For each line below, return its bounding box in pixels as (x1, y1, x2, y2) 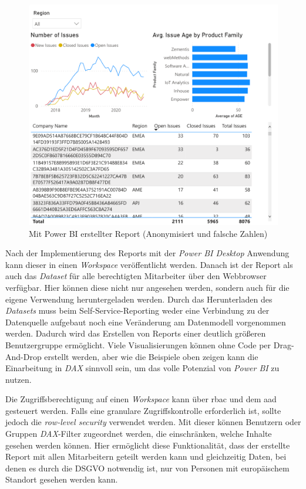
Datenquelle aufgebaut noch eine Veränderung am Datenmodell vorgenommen (5, 315, 286, 328)
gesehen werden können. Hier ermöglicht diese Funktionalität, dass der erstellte (5, 439, 290, 451)
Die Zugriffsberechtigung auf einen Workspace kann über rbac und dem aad (5, 393, 277, 405)
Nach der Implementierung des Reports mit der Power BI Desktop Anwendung (5, 247, 290, 259)
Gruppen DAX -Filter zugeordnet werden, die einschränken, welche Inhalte (5, 427, 272, 440)
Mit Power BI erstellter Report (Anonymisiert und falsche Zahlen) (29, 227, 268, 239)
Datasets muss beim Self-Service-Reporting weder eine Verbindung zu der (5, 304, 270, 317)
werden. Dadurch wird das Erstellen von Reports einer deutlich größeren (5, 327, 266, 339)
